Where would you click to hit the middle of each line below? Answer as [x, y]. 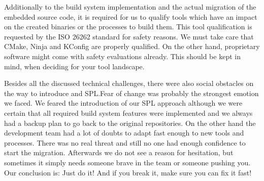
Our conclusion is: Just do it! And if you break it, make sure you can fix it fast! [128, 172]
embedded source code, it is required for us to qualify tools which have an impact [131, 16]
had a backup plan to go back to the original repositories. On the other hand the [130, 123]
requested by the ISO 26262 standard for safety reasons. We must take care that [129, 36]
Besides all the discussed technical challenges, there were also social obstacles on [129, 83]
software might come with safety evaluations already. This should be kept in [122, 56]
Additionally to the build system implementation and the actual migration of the [130, 7]
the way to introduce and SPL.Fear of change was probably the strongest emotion [131, 93]
